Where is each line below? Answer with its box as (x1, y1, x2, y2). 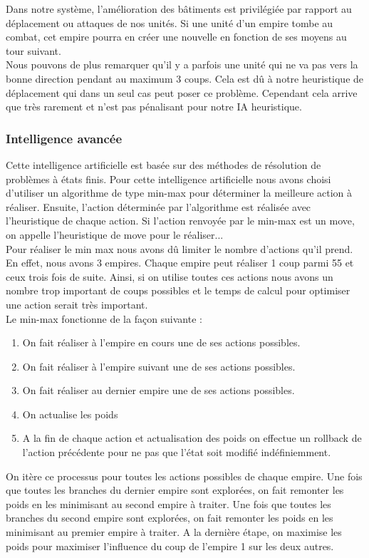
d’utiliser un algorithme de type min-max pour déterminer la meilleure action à (6, 185, 353, 200)
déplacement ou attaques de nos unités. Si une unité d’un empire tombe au (6, 15, 333, 30)
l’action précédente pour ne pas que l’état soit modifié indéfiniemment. (22, 445, 331, 460)
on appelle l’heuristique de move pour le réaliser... (6, 227, 224, 242)
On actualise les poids (22, 406, 118, 421)
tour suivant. (6, 43, 61, 58)
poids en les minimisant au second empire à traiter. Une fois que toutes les (6, 496, 331, 511)
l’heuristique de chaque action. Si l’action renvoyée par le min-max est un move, (6, 213, 355, 228)
